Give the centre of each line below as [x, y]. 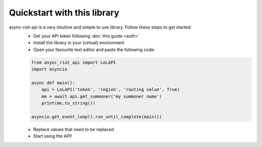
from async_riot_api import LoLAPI [74, 62]
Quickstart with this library [64, 13]
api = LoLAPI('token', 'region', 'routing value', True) [111, 90]
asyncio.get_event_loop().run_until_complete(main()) [97, 117]
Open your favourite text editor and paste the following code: [94, 49]
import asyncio [49, 69]
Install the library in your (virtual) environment [79, 43]
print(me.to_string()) [68, 103]
